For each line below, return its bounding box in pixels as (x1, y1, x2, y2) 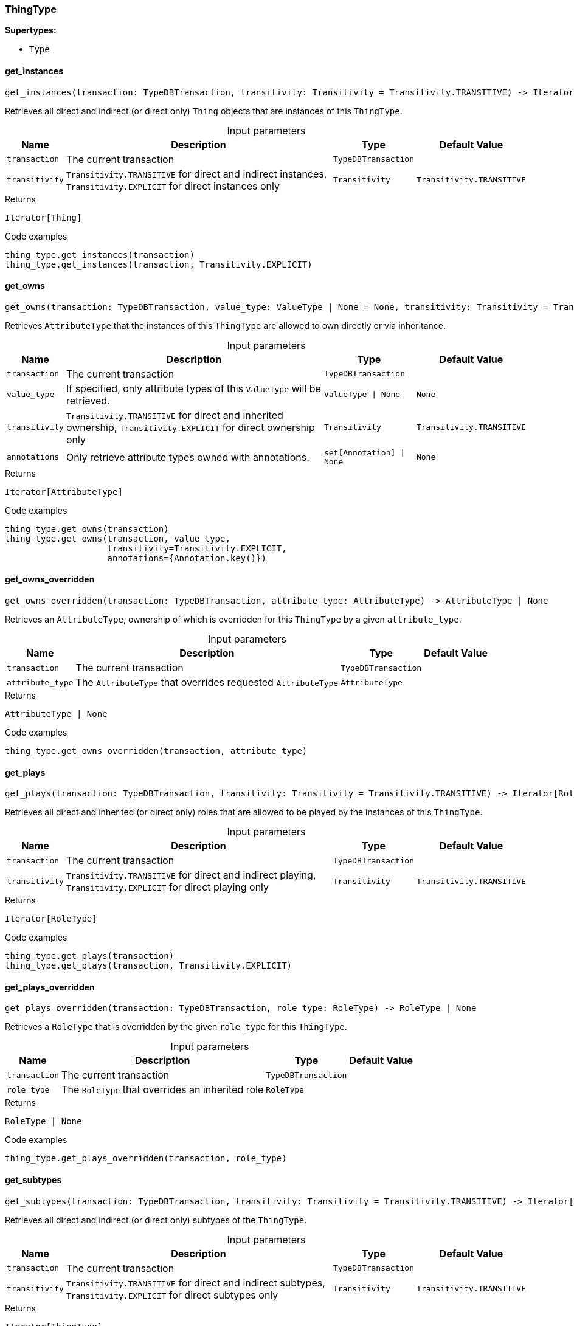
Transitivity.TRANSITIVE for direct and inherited (66, 409, 283, 421)
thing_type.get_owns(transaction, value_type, (5, 533, 230, 544)
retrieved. (66, 394, 110, 407)
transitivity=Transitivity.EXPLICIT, (107, 543, 287, 553)
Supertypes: (5, 25, 57, 36)
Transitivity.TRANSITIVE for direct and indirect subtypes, (66, 1276, 325, 1289)
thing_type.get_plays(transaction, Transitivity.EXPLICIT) (5, 961, 292, 971)
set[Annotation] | (323, 447, 405, 457)
